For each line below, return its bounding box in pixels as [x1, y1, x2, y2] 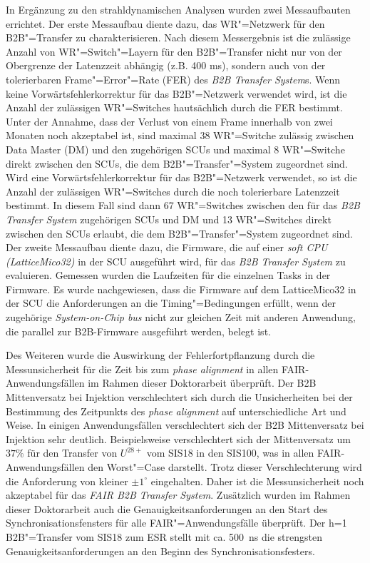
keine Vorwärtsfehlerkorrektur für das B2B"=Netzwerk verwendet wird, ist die [6, 86, 347, 101]
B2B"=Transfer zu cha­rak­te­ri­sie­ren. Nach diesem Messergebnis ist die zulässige [6, 30, 351, 45]
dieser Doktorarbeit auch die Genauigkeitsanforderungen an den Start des [6, 501, 328, 516]
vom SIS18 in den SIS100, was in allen [146, 445, 314, 460]
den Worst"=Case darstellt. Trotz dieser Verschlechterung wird [88, 460, 362, 474]
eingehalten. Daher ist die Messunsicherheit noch [150, 473, 364, 488]
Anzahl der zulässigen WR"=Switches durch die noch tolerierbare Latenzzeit [6, 183, 340, 198]
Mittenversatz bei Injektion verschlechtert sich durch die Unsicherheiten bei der [6, 390, 353, 405]
